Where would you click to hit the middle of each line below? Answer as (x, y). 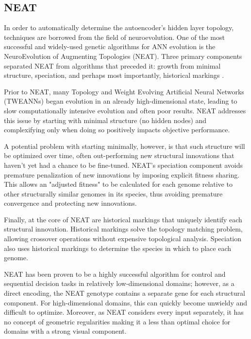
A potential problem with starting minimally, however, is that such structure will (125, 146)
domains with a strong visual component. (65, 331)
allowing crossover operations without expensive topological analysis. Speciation (123, 239)
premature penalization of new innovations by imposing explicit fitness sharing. (122, 174)
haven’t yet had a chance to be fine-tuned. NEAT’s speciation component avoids (123, 165)
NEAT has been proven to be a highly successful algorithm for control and (115, 274)
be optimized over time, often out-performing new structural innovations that (119, 155)
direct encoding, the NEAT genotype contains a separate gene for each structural (125, 293)
